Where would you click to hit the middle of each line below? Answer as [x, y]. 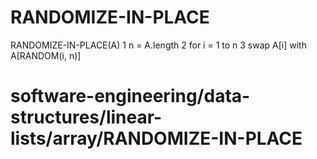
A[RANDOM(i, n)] [46, 55]
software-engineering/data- [130, 96]
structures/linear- [86, 117]
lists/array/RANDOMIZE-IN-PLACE [156, 138]
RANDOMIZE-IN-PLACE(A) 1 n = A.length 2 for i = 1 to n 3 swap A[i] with [158, 45]
